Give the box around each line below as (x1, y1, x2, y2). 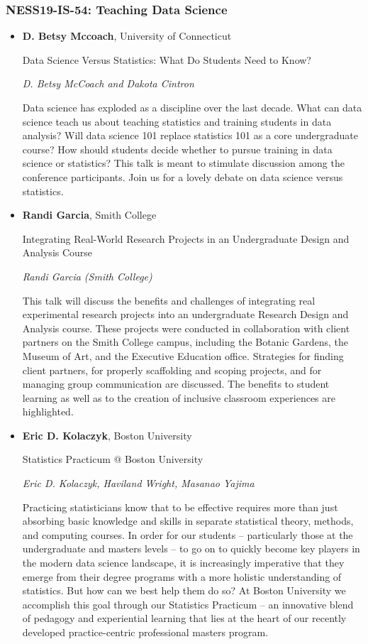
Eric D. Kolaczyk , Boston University (22, 427, 192, 442)
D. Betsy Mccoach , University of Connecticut (22, 28, 232, 43)
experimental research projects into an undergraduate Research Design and (22, 307, 349, 322)
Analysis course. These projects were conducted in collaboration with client (22, 320, 350, 335)
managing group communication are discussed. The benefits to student (22, 376, 330, 391)
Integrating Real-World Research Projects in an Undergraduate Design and (22, 231, 350, 246)
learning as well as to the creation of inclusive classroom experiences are (22, 390, 336, 405)
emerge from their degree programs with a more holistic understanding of (22, 569, 342, 584)
